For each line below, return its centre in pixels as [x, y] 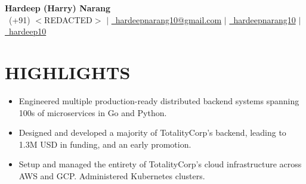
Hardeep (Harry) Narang [58, 8]
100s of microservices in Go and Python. [93, 112]
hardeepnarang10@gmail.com [169, 19]
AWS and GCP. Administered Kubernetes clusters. [112, 175]
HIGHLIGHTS [68, 72]
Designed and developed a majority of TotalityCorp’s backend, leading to [152, 132]
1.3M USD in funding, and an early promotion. [105, 144]
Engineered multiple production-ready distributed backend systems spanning [159, 100]
